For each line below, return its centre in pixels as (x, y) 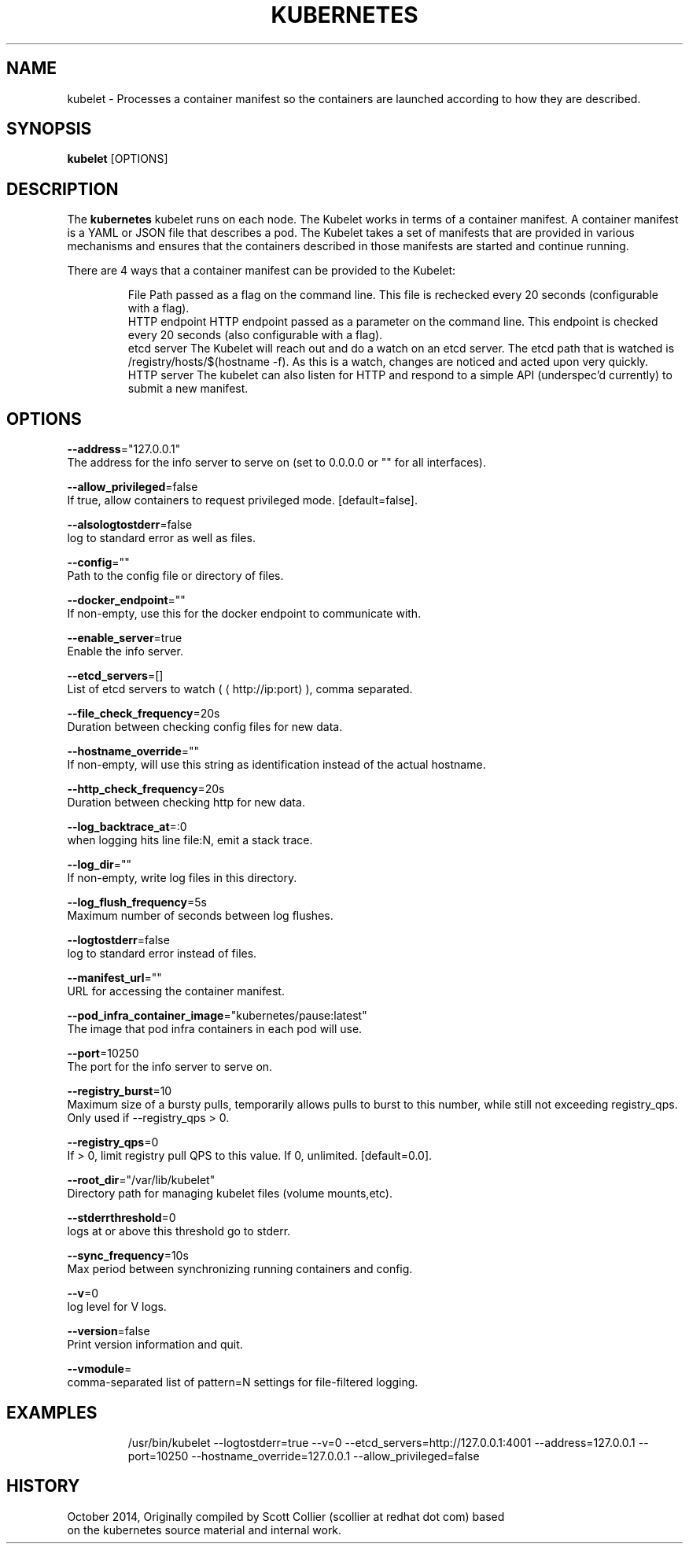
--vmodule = (99, 1369)
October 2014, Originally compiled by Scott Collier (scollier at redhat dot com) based (286, 1516)
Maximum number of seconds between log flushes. (200, 916)
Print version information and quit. (155, 1345)
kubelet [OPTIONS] (118, 159)
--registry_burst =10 (120, 1091)
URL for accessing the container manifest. (176, 991)
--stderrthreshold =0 (122, 1218)
